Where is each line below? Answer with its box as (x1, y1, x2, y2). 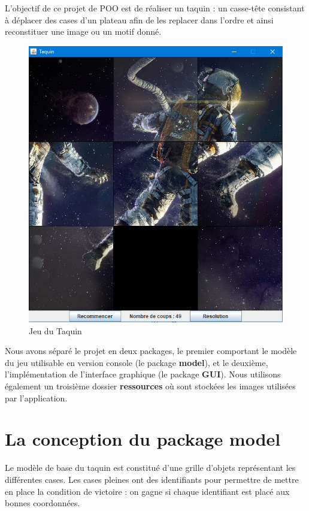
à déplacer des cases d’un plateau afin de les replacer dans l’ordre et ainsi (5, 13, 274, 26)
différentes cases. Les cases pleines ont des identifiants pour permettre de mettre (5, 473, 299, 485)
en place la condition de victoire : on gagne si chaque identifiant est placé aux (5, 485, 290, 497)
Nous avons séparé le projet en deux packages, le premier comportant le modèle (5, 344, 297, 357)
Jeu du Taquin (29, 324, 82, 337)
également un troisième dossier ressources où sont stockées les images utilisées (5, 380, 296, 392)
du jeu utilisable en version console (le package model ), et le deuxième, (5, 356, 268, 368)
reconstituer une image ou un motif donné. (5, 25, 162, 38)
